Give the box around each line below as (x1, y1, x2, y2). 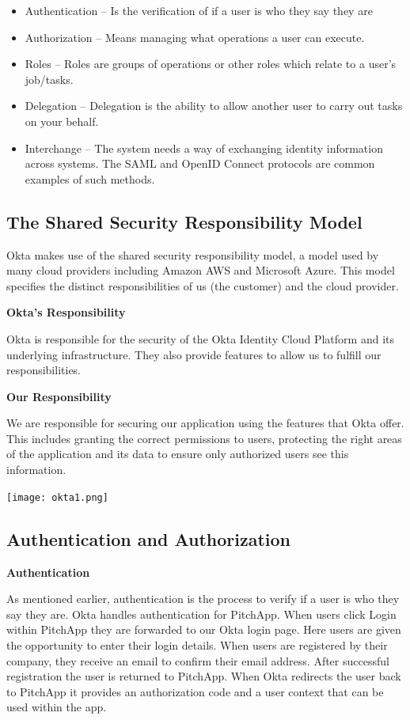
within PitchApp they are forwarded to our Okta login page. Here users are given (6, 621, 401, 638)
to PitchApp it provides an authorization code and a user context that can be (6, 683, 384, 699)
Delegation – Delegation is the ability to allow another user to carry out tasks (25, 97, 403, 114)
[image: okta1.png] (6, 491, 108, 503)
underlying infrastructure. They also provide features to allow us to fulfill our (6, 346, 382, 362)
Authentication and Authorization (6, 526, 290, 551)
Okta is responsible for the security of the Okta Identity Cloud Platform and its (6, 330, 394, 347)
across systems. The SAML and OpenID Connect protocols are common (25, 155, 375, 172)
